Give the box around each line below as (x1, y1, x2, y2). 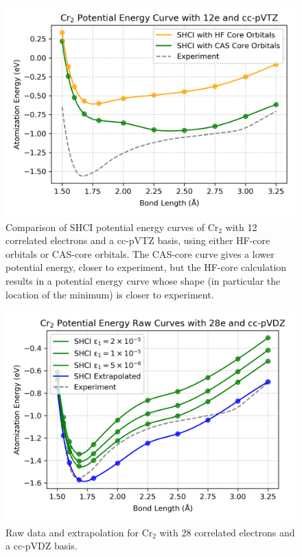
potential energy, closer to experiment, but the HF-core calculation (5, 260, 287, 274)
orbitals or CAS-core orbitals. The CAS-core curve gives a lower (5, 246, 275, 261)
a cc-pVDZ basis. (5, 538, 78, 553)
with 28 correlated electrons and (159, 525, 295, 539)
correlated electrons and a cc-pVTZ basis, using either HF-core (5, 233, 270, 248)
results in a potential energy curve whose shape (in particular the (5, 274, 281, 288)
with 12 (225, 219, 257, 234)
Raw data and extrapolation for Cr (5, 525, 153, 539)
